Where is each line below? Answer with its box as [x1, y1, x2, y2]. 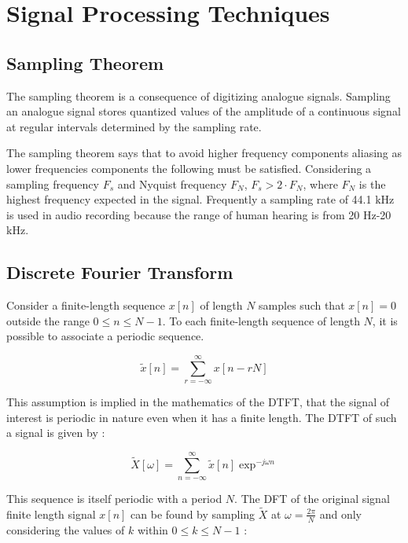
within [137, 521, 168, 537]
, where [303, 175, 338, 192]
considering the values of [6, 521, 125, 537]
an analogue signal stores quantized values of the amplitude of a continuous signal [6, 103, 401, 119]
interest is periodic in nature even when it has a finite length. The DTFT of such [6, 409, 397, 425]
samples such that [259, 297, 345, 314]
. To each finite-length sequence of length [162, 312, 360, 328]
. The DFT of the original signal [234, 490, 390, 507]
